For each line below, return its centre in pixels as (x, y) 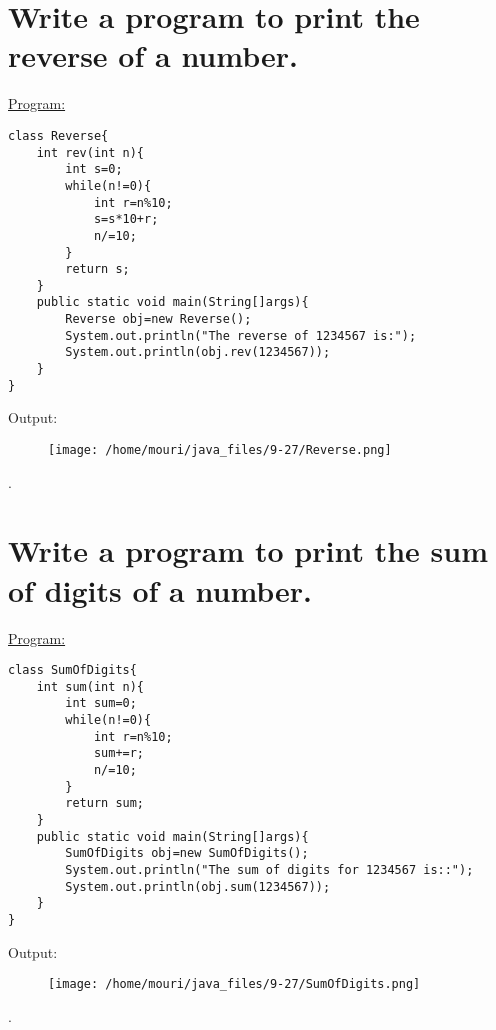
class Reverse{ (58, 135)
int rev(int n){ (90, 152)
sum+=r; (119, 753)
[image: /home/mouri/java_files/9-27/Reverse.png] (220, 450)
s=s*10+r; (126, 219)
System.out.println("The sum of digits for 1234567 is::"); (269, 870)
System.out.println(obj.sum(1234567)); (198, 886)
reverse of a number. (153, 55)
